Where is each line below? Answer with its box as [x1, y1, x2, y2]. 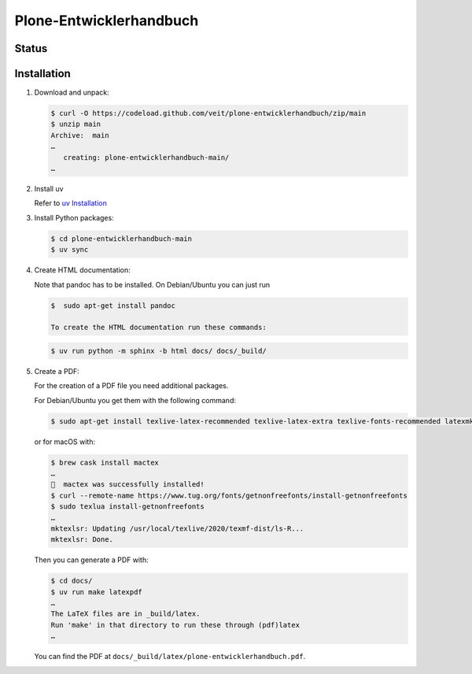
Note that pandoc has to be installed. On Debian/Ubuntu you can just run [34, 280, 271, 289]
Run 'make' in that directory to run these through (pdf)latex [50, 620, 301, 629]
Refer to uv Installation [34, 198, 108, 208]
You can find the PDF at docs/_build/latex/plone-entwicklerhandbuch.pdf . [34, 652, 306, 661]
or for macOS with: [34, 437, 96, 446]
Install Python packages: [34, 213, 114, 222]
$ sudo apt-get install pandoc [50, 301, 176, 310]
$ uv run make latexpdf [50, 587, 143, 596]
